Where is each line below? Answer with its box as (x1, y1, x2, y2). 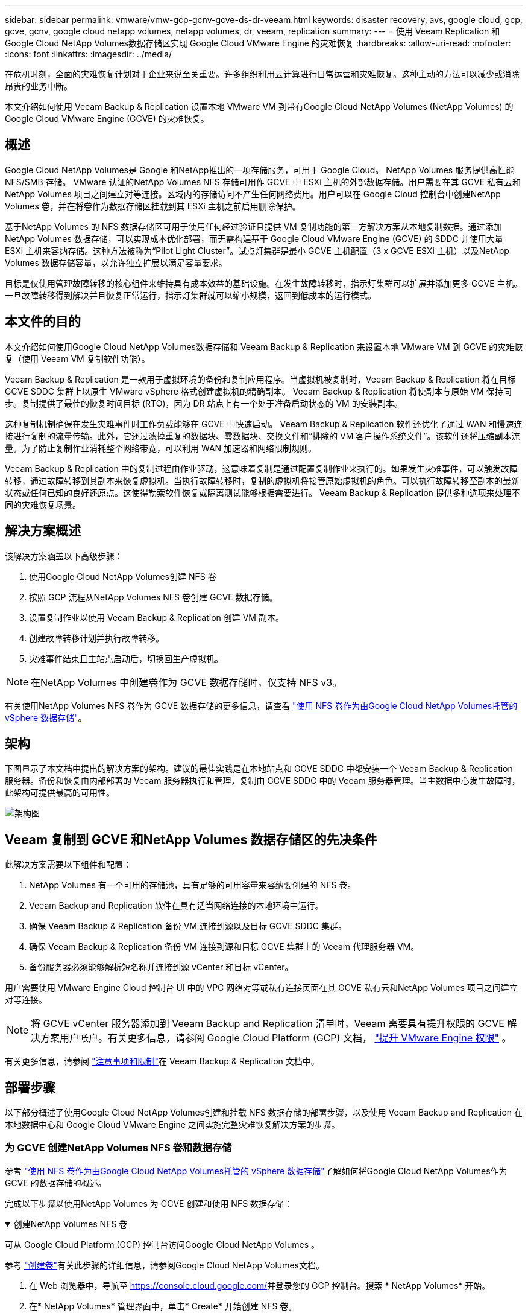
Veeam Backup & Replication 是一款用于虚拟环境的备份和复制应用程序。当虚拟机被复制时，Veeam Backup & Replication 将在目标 (5, 374, 516, 384)
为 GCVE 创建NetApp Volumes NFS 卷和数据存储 (5, 1142, 232, 1154)
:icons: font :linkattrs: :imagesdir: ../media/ (5, 49, 172, 59)
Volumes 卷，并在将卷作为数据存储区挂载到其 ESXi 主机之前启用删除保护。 (5, 200, 301, 211)
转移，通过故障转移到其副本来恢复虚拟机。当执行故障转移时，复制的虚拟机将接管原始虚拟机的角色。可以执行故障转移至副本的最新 (5, 475, 520, 486)
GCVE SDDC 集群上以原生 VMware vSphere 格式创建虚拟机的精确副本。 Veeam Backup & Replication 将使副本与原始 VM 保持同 (5, 386, 512, 396)
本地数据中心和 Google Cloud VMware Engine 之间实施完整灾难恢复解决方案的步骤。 (5, 1119, 340, 1130)
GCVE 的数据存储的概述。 (5, 1177, 107, 1188)
